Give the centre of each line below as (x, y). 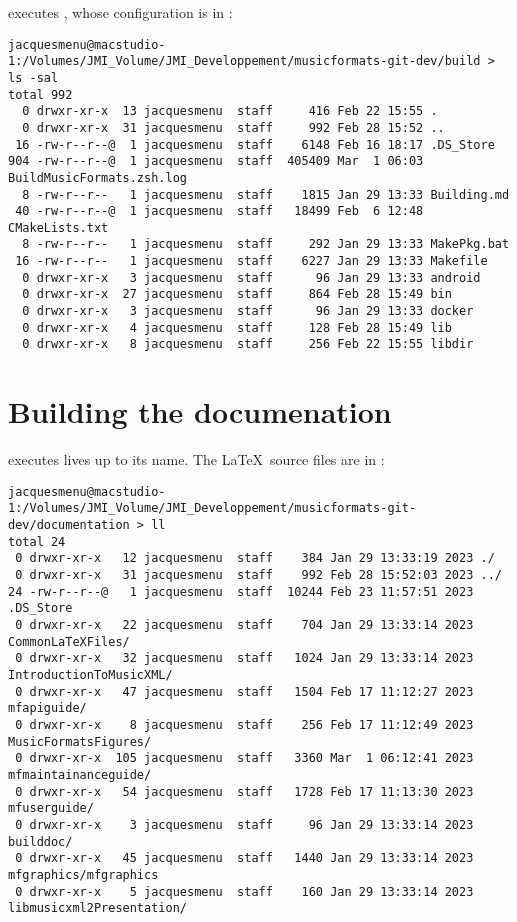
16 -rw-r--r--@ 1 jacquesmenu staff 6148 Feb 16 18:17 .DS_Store (255, 144)
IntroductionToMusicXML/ (90, 675)
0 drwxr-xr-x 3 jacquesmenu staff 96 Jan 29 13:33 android (251, 277)
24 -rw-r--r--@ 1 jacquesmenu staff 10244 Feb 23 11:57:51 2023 (241, 591)
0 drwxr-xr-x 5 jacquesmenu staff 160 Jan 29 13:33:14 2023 (244, 891)
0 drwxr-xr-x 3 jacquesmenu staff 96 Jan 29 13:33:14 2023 (244, 824)
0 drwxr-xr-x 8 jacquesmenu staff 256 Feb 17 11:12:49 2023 (244, 724)
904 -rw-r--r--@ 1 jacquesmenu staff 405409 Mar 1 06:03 (216, 161)
